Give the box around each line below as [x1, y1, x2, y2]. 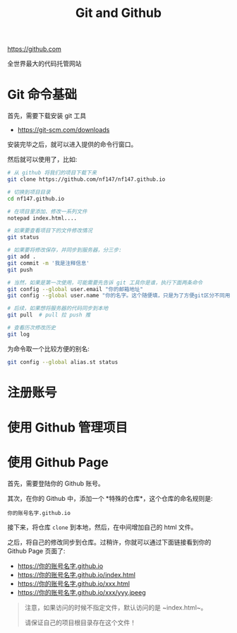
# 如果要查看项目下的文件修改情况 [7, 227, 93, 235]
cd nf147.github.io [7, 195, 65, 202]
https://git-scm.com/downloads [17, 126, 110, 134]
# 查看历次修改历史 [7, 324, 56, 331]
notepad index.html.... [7, 214, 78, 222]
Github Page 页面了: [7, 546, 66, 555]
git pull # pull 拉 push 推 [7, 312, 91, 319]
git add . [7, 253, 37, 260]
